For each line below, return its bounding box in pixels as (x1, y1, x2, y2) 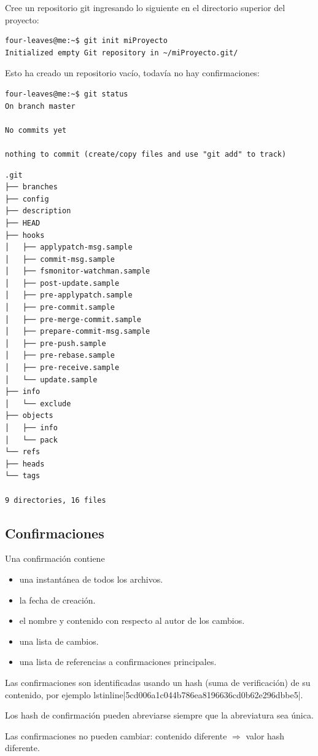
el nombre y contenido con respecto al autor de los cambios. (19, 614, 245, 627)
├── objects (5, 411, 53, 420)
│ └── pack (5, 435, 58, 444)
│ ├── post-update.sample (5, 278, 120, 288)
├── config (5, 194, 49, 203)
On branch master (5, 101, 76, 111)
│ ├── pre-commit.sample (5, 303, 115, 312)
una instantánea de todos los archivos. (19, 572, 163, 585)
